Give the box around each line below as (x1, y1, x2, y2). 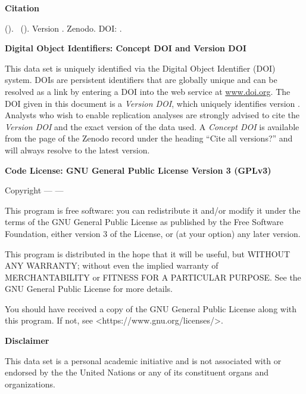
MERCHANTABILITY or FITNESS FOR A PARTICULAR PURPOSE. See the (5, 270, 301, 283)
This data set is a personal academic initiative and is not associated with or (5, 354, 282, 367)
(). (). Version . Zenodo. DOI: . (5, 21, 122, 34)
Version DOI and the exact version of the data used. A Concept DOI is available (5, 120, 299, 133)
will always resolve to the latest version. (5, 143, 150, 156)
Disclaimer (5, 334, 49, 347)
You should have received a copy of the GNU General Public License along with (5, 302, 297, 315)
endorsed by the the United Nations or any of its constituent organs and (5, 366, 269, 378)
